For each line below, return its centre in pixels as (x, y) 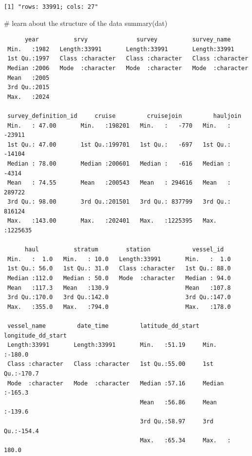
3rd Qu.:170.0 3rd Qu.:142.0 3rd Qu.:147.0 (119, 297)
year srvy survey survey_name (128, 40)
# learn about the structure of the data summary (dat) (86, 23)
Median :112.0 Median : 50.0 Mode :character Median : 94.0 (119, 278)
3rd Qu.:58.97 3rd (177, 421)
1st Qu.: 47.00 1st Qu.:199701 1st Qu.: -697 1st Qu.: (119, 144)
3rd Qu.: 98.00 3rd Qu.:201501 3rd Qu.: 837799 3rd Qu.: (119, 202)
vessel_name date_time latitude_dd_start (103, 326)
